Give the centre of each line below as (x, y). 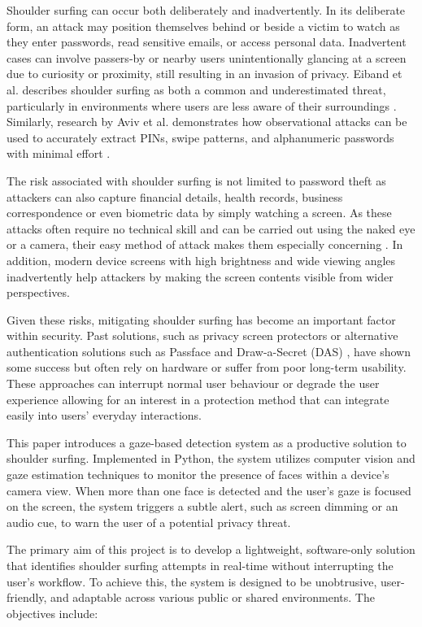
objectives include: (52, 613)
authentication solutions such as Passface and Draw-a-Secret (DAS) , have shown (209, 351)
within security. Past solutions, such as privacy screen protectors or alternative (202, 335)
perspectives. (38, 292)
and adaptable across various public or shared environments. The (213, 597)
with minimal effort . (59, 153)
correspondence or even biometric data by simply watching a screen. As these (199, 213)
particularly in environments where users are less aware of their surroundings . (202, 105)
